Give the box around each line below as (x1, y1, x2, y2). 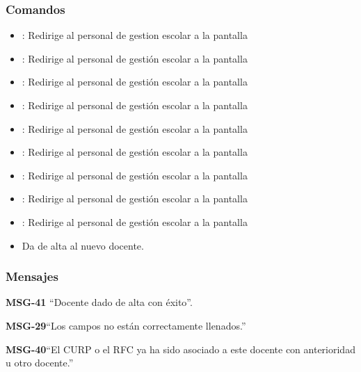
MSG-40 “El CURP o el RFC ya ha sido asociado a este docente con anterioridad (6, 341, 355, 356)
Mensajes (6, 268, 58, 285)
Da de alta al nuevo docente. (22, 238, 144, 252)
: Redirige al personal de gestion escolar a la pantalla (22, 28, 248, 42)
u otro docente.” (6, 355, 74, 370)
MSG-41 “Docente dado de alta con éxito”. (6, 295, 193, 309)
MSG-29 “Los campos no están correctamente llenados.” (6, 318, 246, 332)
